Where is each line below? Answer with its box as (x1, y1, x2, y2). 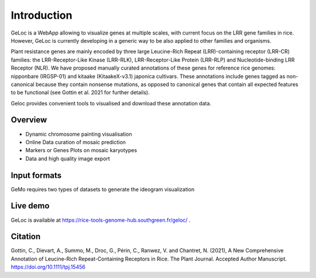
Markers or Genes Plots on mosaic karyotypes (25, 147, 138, 154)
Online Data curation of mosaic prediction (25, 138, 126, 146)
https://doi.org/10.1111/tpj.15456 (11, 263, 86, 270)
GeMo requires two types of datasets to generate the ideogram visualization (11, 186, 195, 193)
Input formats (11, 170, 62, 180)
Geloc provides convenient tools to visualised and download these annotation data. (11, 99, 212, 107)
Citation (11, 232, 41, 242)
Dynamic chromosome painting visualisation (25, 131, 132, 138)
